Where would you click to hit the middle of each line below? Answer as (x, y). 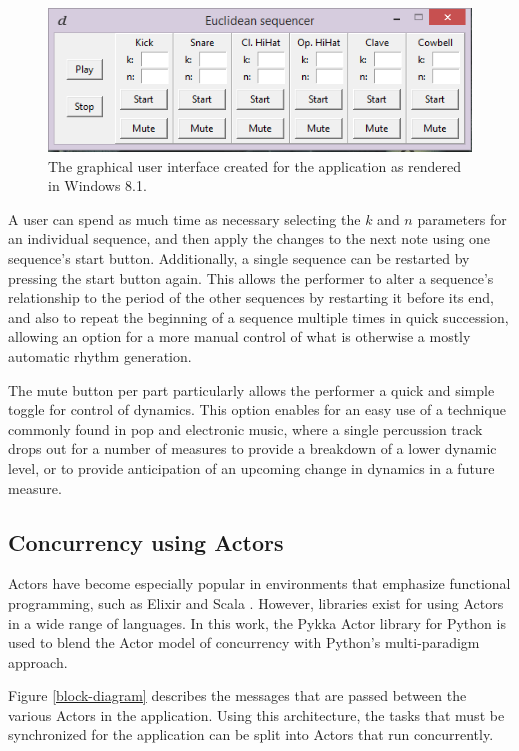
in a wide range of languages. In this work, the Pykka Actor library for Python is (257, 622)
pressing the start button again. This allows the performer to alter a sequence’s (251, 277)
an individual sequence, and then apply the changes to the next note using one (249, 238)
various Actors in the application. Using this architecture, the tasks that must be (256, 714)
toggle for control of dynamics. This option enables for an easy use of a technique (257, 409)
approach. (38, 661)
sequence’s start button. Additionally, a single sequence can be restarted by (239, 257)
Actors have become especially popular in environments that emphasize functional (259, 583)
